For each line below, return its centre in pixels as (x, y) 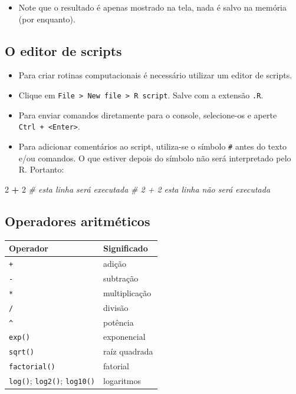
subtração (121, 278)
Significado (126, 248)
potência (119, 322)
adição (115, 263)
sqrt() (22, 352)
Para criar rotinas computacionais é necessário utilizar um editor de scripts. (155, 75)
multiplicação (127, 292)
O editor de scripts (63, 50)
